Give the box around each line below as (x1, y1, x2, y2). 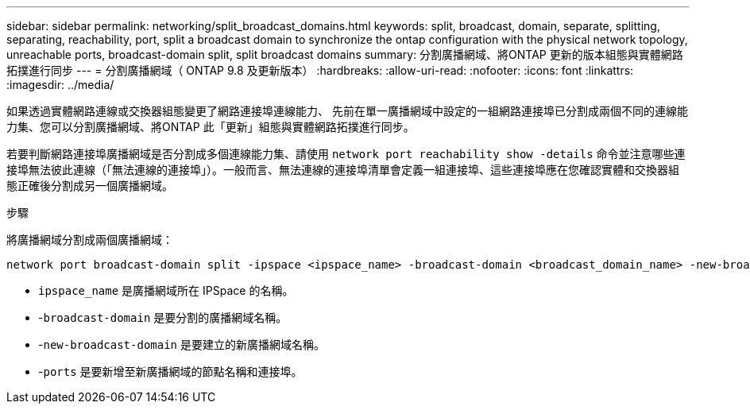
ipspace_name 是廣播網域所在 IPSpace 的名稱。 (38, 284, 294, 297)
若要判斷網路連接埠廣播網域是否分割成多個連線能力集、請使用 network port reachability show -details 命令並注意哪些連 (6, 147, 686, 161)
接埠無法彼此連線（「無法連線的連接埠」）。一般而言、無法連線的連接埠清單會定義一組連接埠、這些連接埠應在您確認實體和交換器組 (6, 163, 679, 176)
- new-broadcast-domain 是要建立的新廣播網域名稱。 (38, 338, 325, 351)
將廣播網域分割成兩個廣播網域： (6, 233, 173, 246)
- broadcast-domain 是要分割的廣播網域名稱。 (38, 311, 288, 324)
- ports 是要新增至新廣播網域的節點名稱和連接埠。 (38, 365, 303, 378)
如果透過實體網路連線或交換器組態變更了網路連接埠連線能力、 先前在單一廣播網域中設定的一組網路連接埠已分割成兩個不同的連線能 (6, 104, 688, 118)
